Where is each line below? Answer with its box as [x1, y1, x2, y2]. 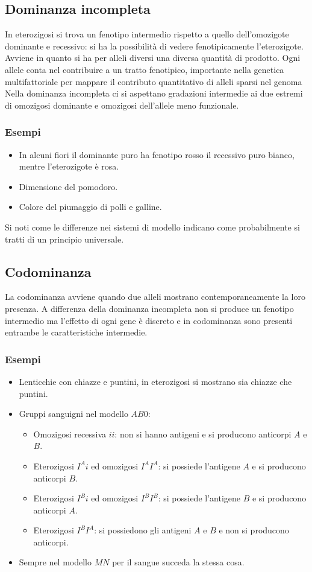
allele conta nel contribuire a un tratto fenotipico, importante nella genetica [5, 63, 284, 75]
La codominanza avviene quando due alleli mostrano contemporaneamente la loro [5, 290, 305, 303]
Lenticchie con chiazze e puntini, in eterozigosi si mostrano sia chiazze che [19, 375, 292, 387]
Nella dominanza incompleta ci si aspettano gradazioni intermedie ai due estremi [5, 87, 303, 100]
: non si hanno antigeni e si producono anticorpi [114, 427, 292, 440]
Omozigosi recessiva [33, 427, 106, 440]
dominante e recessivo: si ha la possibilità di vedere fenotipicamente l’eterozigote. [5, 39, 304, 52]
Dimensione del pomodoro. [19, 180, 118, 192]
